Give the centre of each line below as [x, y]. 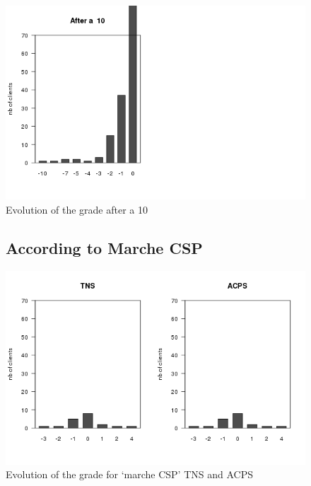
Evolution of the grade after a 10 [77, 209]
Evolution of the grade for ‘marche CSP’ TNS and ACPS [129, 474]
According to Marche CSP [104, 247]
